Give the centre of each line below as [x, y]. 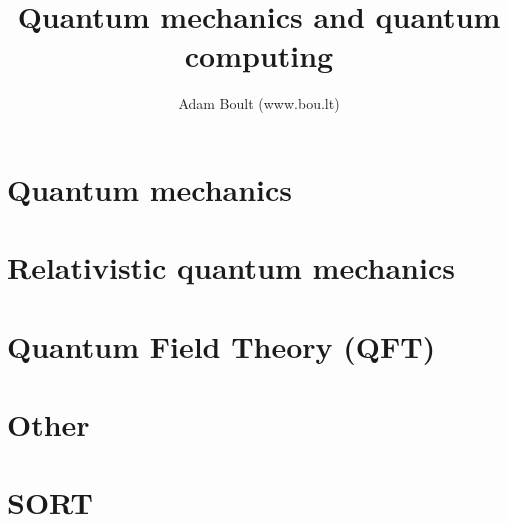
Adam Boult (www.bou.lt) [259, 103]
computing [259, 55]
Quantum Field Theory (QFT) [221, 345]
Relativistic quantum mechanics [231, 267]
